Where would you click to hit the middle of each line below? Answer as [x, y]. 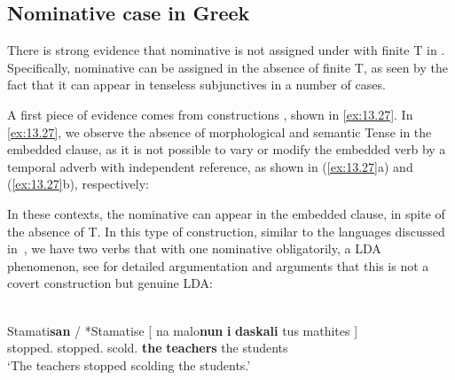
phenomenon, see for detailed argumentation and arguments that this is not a [218, 265]
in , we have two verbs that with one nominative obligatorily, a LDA [194, 248]
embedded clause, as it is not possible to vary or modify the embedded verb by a [227, 149]
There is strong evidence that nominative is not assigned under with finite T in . [226, 50]
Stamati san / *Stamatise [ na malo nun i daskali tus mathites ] [183, 330]
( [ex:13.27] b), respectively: [78, 184]
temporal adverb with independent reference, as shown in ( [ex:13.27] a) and [210, 166]
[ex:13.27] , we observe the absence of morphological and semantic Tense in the [220, 132]
